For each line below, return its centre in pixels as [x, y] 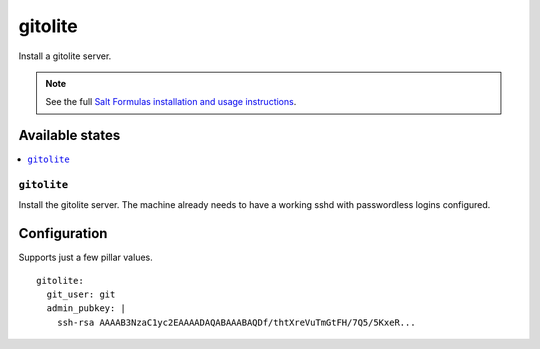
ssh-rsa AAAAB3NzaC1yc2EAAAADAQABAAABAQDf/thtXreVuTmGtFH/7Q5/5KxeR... [236, 322]
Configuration [63, 233]
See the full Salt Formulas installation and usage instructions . [171, 102]
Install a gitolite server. [65, 56]
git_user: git [81, 294]
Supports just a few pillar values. [86, 257]
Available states [69, 135]
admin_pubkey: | [86, 308]
